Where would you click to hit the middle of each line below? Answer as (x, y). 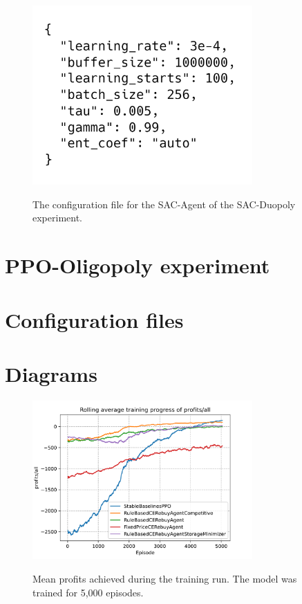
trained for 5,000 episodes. (88, 592)
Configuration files (94, 319)
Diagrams (51, 374)
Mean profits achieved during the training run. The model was (165, 579)
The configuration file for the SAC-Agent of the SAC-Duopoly (164, 204)
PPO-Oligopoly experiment (138, 265)
